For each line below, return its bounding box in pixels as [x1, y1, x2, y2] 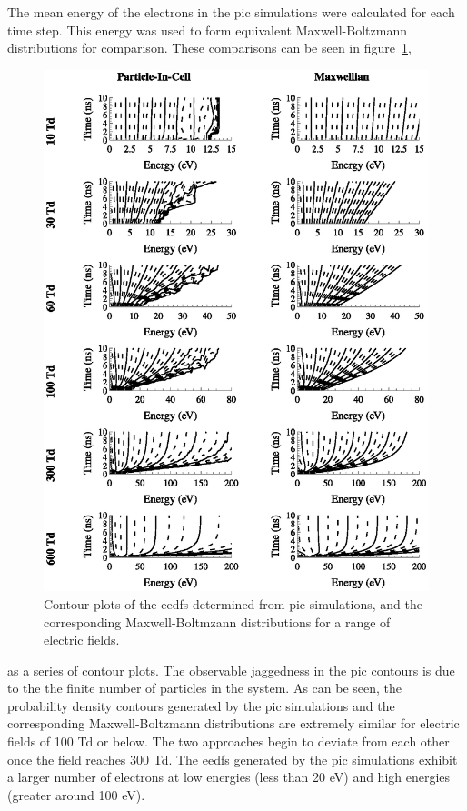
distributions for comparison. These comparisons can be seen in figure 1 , [7, 38, 412, 57]
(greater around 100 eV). [7, 785, 145, 804]
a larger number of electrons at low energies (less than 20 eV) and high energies [7, 767, 451, 786]
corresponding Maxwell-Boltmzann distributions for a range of [44, 612, 391, 631]
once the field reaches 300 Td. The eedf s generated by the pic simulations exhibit [7, 749, 458, 768]
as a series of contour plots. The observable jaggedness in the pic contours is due [7, 660, 455, 679]
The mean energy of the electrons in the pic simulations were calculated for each [7, 3, 455, 21]
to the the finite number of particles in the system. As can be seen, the [7, 678, 402, 697]
